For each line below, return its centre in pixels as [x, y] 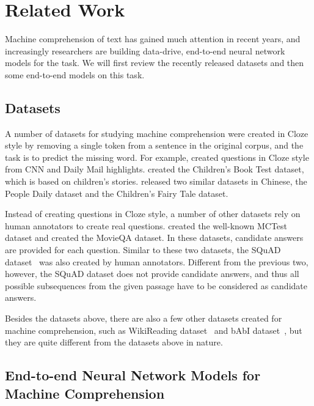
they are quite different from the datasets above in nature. [114, 342]
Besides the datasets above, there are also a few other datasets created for [144, 318]
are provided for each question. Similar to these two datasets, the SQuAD [143, 250]
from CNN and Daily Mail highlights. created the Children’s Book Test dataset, [155, 169]
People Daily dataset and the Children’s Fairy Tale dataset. [117, 193]
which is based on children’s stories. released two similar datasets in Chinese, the [156, 181]
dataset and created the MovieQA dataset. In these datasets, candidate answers [154, 238]
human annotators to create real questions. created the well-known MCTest [146, 225]
